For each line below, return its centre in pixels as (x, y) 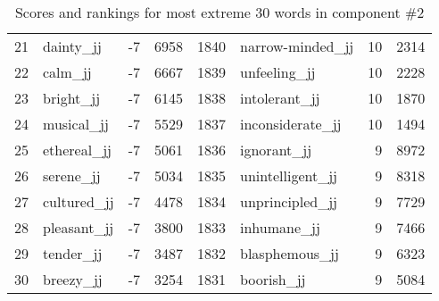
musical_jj (76, 124)
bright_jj (72, 98)
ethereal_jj (77, 150)
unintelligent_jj (289, 176)
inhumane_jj (280, 227)
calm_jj (67, 72)
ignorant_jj (276, 150)
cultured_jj (79, 201)
